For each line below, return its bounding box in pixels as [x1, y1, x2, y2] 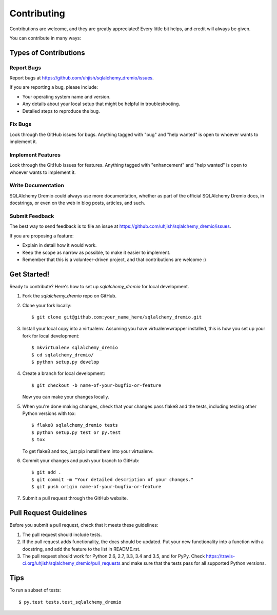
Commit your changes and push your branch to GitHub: [22, 457, 140, 464]
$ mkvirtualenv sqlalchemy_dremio [31, 345, 118, 351]
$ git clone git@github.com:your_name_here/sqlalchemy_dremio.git [31, 314, 202, 320]
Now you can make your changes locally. [22, 394, 109, 400]
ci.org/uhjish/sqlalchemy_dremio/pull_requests [22, 560, 121, 566]
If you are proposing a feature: [9, 232, 74, 239]
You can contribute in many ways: [9, 35, 82, 41]
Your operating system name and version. [22, 93, 111, 100]
